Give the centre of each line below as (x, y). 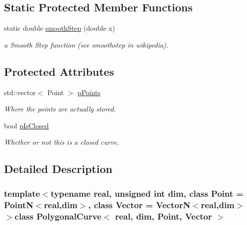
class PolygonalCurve (58, 216)
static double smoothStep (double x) (60, 28)
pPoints (89, 92)
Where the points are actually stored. (60, 109)
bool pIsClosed (26, 125)
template (22, 193)
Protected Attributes (59, 71)
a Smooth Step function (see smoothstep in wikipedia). (86, 44)
